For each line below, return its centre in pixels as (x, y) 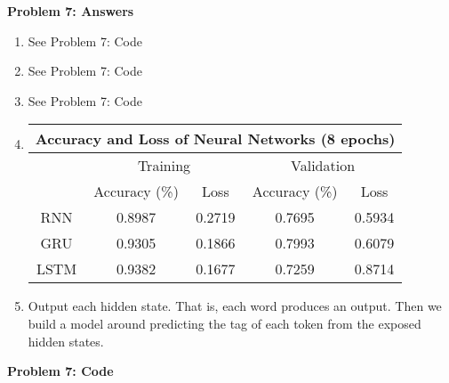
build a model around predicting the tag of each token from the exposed (224, 323)
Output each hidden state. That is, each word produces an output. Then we (235, 306)
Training (164, 166)
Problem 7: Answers (71, 11)
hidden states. (66, 341)
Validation (323, 166)
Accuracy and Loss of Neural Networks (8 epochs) (215, 139)
